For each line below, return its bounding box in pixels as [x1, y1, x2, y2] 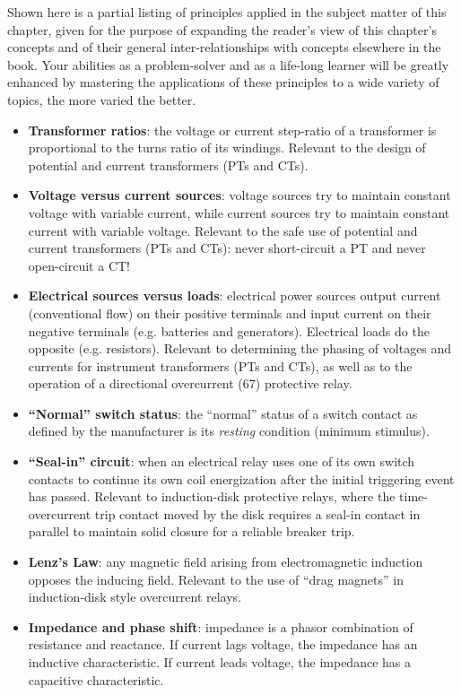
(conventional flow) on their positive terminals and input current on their [28, 303, 431, 322]
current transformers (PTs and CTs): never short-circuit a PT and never [28, 239, 426, 257]
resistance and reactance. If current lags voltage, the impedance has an [28, 635, 418, 654]
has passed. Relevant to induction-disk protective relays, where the [28, 487, 396, 506]
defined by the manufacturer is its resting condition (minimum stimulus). [28, 421, 430, 440]
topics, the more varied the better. [7, 90, 196, 109]
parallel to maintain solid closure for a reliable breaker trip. [28, 522, 355, 541]
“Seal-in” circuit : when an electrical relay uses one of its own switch [28, 452, 415, 471]
